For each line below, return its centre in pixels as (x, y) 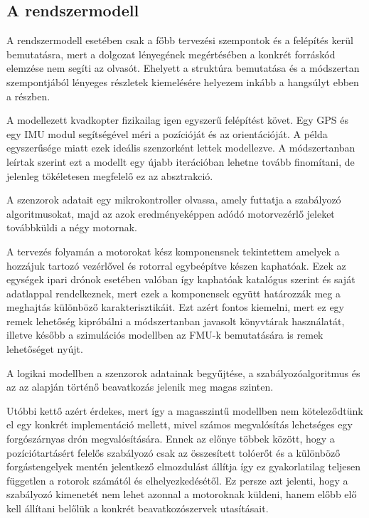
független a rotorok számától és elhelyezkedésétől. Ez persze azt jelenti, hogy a (177, 480)
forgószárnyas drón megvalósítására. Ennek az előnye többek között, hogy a (171, 439)
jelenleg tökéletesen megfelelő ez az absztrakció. (110, 175)
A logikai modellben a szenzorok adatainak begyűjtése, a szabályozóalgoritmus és (183, 372)
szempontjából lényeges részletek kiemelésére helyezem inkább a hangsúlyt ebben (183, 81)
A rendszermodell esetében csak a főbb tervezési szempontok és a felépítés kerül (180, 40)
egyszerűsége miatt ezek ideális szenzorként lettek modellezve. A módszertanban (181, 148)
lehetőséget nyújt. (45, 349)
